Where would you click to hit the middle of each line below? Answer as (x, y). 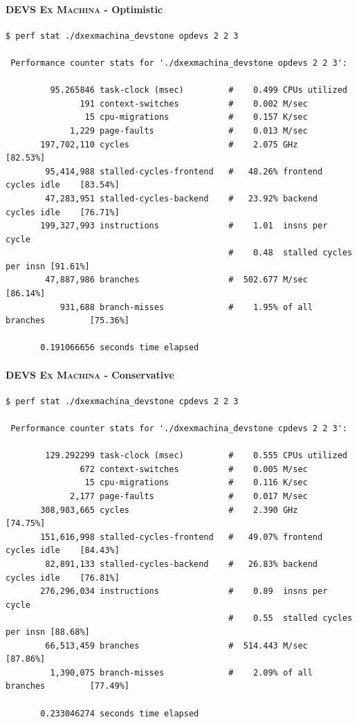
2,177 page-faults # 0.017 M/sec (189, 496)
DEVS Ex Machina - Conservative (90, 374)
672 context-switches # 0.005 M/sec (194, 469)
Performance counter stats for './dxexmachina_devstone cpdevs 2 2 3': (179, 429)
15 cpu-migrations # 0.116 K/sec (196, 483)
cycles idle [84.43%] (63, 551)
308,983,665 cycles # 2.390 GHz (169, 510)
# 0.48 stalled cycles (291, 253)
